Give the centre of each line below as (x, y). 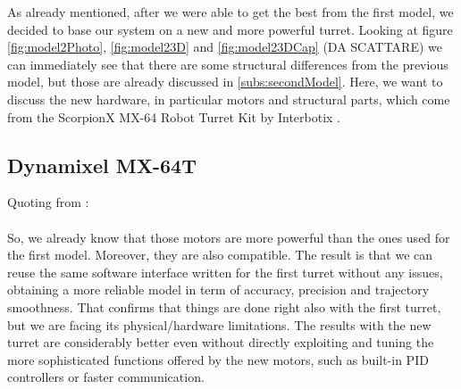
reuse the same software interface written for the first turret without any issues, (225, 272)
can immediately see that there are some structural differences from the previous (228, 64)
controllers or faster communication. (106, 377)
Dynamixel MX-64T (102, 165)
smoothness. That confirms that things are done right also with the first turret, (224, 306)
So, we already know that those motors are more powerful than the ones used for (229, 237)
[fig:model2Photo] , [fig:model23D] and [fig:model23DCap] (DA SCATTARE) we (225, 47)
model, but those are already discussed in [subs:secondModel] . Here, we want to (225, 82)
